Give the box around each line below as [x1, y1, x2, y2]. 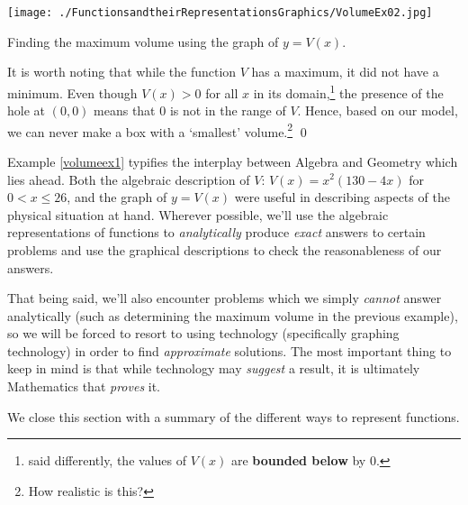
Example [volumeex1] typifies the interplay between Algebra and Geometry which [7, 151, 458, 170]
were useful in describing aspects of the [234, 188, 450, 207]
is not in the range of [169, 101, 286, 120]
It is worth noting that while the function [7, 62, 237, 81]
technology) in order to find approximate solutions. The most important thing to [7, 341, 452, 360]
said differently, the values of [28, 451, 186, 470]
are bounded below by [230, 451, 366, 470]
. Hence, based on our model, [297, 101, 458, 120]
